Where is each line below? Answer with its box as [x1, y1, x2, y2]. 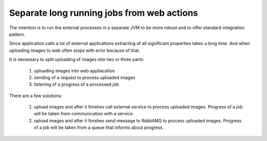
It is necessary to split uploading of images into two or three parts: [9, 57, 144, 63]
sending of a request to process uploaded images [34, 74, 135, 80]
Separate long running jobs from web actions [9, 7, 198, 18]
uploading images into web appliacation [34, 68, 115, 73]
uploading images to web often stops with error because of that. [9, 47, 140, 53]
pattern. [9, 31, 26, 37]
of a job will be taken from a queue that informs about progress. [34, 125, 164, 131]
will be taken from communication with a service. [34, 111, 134, 117]
